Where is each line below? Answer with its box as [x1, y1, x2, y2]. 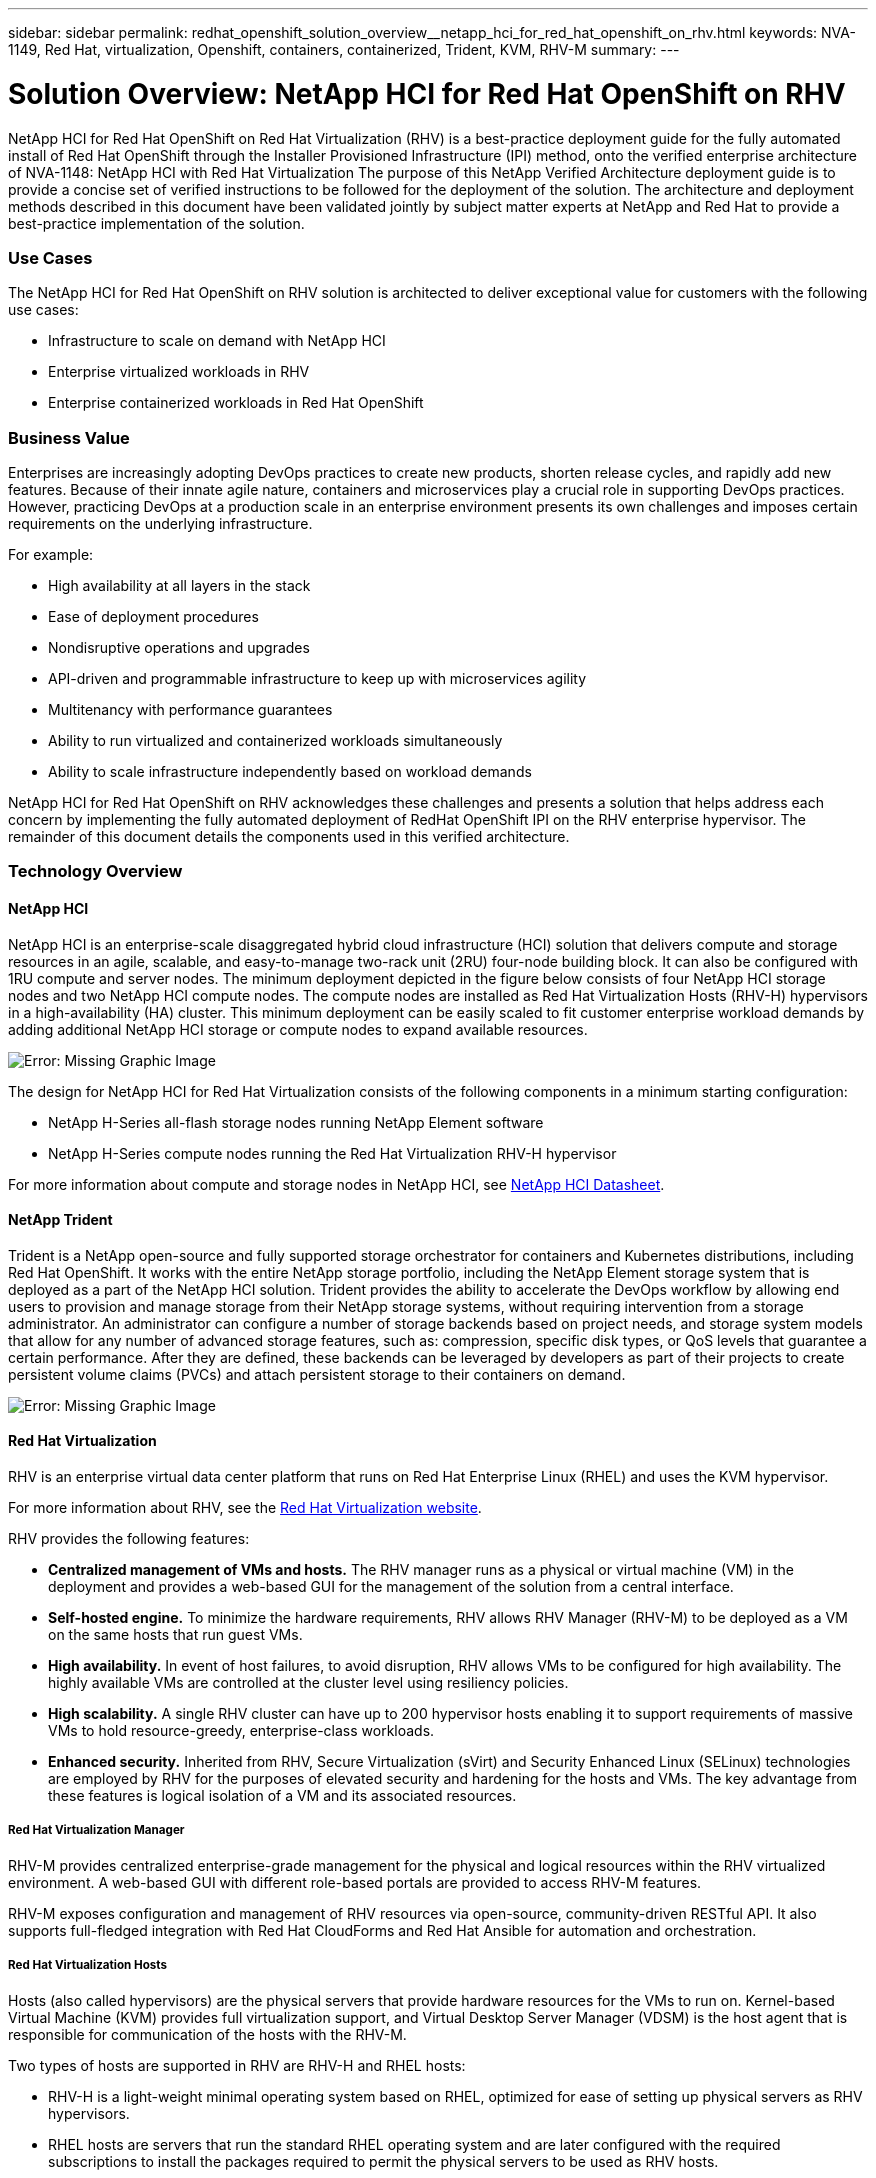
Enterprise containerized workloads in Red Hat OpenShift [48, 394, 424, 412]
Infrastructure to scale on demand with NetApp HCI [48, 332, 386, 350]
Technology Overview [8, 861, 183, 882]
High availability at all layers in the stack [48, 577, 311, 594]
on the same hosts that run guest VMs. [48, 1626, 303, 1644]
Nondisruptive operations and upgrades [48, 639, 310, 656]
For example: [8, 546, 94, 563]
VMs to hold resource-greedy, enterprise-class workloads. [48, 1722, 435, 1740]
